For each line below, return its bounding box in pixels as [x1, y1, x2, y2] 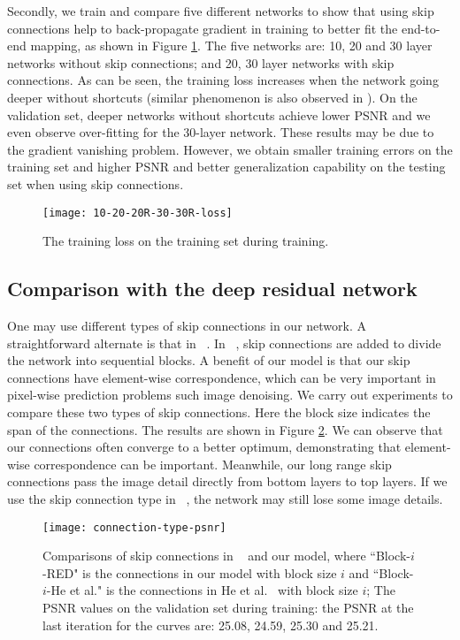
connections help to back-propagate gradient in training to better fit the [7, 19, 398, 37]
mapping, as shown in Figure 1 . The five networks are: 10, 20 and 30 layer [30, 36, 433, 55]
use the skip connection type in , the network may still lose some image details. [7, 489, 443, 507]
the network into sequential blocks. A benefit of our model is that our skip [7, 351, 410, 370]
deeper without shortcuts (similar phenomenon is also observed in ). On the [7, 88, 418, 106]
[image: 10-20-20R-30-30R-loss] [42, 206, 233, 219]
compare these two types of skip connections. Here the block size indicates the [7, 402, 431, 421]
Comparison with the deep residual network [7, 275, 418, 302]
